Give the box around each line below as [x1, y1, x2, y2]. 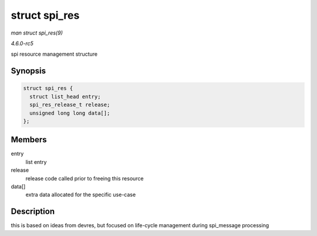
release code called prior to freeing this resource [25, 175, 144, 182]
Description [11, 207, 55, 217]
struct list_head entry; [29, 93, 101, 100]
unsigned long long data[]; [29, 110, 110, 117]
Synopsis [11, 66, 46, 76]
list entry [25, 158, 47, 165]
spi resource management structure [11, 50, 98, 58]
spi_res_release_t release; [29, 101, 110, 108]
